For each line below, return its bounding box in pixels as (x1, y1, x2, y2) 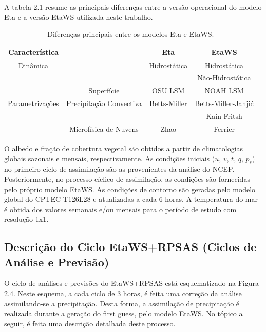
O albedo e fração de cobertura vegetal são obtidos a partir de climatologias (4, 142, 243, 153)
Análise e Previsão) (4, 254, 109, 269)
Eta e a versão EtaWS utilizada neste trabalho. (4, 11, 153, 22)
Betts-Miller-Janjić (195, 98, 254, 109)
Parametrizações (8, 98, 59, 109)
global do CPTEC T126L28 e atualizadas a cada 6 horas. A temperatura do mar (4, 194, 258, 204)
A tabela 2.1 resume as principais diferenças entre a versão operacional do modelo (4, 2, 262, 12)
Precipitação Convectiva (66, 98, 142, 109)
